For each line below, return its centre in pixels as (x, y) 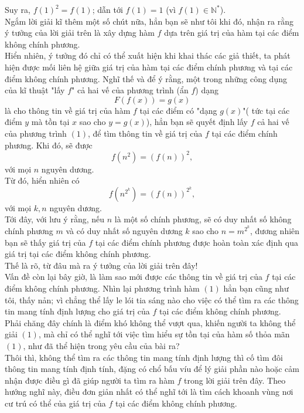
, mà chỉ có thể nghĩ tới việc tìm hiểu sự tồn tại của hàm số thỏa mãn (164, 334)
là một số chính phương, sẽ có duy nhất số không (203, 219)
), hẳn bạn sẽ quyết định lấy (197, 122)
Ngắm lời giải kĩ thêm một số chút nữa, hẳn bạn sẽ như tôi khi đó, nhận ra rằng (149, 21)
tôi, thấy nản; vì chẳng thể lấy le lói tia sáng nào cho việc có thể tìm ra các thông (152, 299)
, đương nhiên (275, 231)
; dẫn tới (107, 9)
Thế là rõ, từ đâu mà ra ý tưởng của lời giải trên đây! (101, 265)
